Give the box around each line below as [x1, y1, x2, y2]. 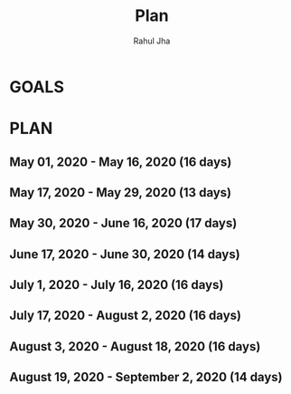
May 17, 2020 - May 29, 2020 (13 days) [9, 185, 232, 200]
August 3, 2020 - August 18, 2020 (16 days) [9, 339, 261, 354]
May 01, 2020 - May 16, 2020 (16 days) [9, 154, 232, 169]
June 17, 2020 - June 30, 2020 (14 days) [9, 246, 241, 262]
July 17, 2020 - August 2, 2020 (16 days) [9, 308, 242, 323]
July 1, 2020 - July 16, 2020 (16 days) [9, 277, 224, 293]
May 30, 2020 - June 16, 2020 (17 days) [9, 216, 238, 231]
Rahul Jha [133, 35, 171, 46]
